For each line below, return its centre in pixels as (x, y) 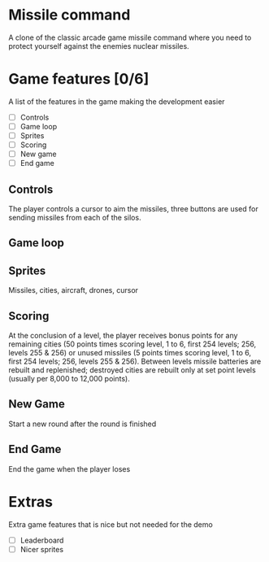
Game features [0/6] (79, 79)
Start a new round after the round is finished (82, 424)
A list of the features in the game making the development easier (117, 101)
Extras (30, 501)
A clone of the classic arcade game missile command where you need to (130, 37)
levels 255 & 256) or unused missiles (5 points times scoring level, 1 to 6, (130, 353)
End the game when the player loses (69, 468)
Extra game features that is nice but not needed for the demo (111, 524)
